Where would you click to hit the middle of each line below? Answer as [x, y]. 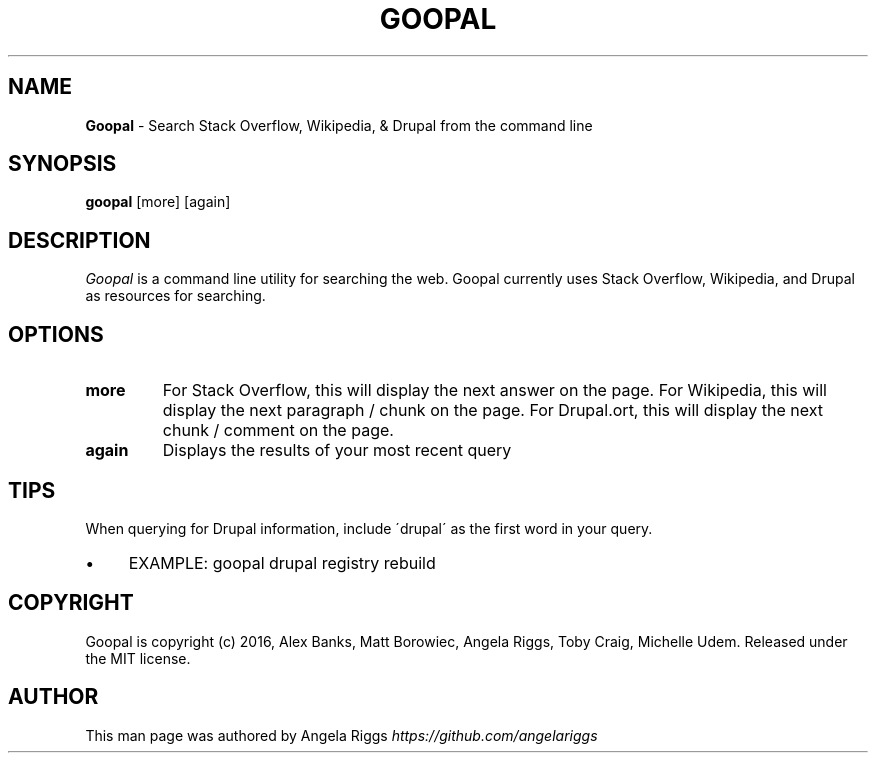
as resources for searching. [175, 296]
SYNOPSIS [62, 164]
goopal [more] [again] [158, 202]
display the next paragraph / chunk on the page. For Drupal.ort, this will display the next [492, 410]
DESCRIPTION [79, 240]
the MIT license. [138, 658]
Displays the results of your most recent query [337, 450]
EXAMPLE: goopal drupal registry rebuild [282, 562]
